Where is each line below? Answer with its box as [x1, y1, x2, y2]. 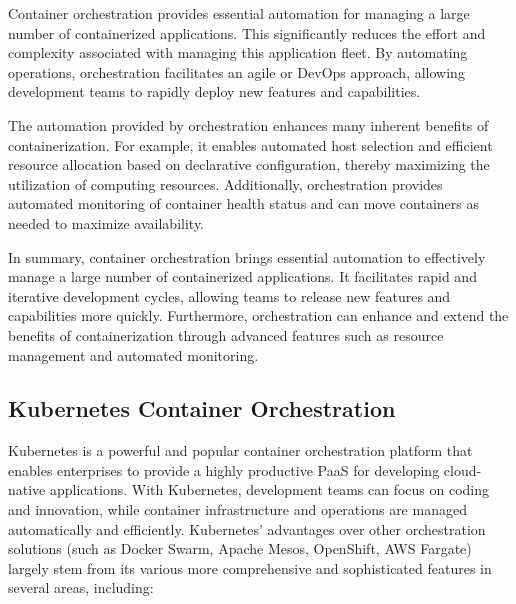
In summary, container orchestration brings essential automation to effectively [8, 246, 486, 267]
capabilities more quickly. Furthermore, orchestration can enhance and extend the [8, 305, 509, 326]
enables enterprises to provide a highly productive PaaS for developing [8, 459, 440, 480]
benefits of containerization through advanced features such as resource [8, 324, 444, 345]
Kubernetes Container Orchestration [8, 393, 396, 424]
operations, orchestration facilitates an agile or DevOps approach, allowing [8, 61, 465, 82]
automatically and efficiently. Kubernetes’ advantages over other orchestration [8, 518, 486, 539]
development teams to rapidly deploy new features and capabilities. [8, 81, 421, 102]
